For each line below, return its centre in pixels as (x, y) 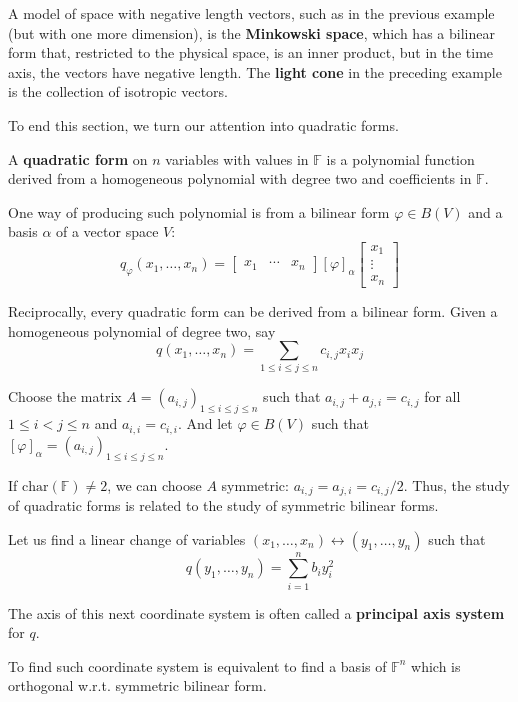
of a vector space (107, 231)
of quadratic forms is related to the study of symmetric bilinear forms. (223, 504)
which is (436, 665)
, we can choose (154, 484)
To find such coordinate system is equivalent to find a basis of (197, 665)
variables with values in (237, 158)
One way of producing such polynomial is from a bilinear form (199, 211)
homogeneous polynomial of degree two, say (142, 330)
